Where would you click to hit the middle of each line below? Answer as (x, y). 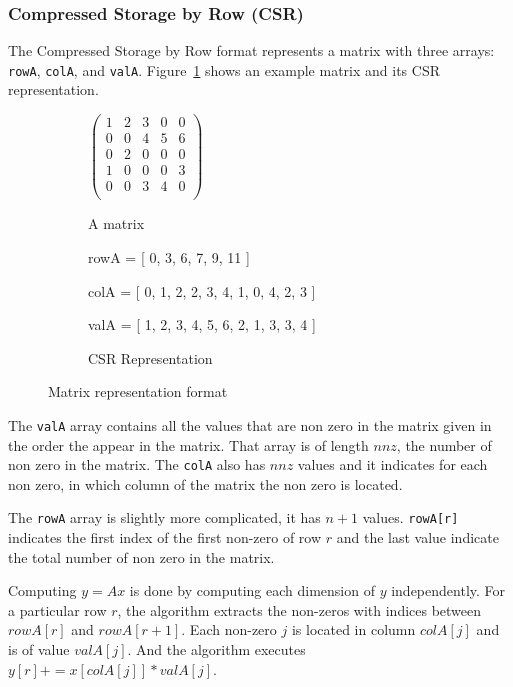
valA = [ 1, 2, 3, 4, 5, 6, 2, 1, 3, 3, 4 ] (202, 324)
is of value (39, 649)
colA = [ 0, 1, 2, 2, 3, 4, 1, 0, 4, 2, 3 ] (202, 290)
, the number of (444, 444)
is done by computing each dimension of (252, 590)
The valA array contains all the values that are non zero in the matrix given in (250, 424)
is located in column (353, 629)
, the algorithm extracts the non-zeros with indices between (299, 609)
